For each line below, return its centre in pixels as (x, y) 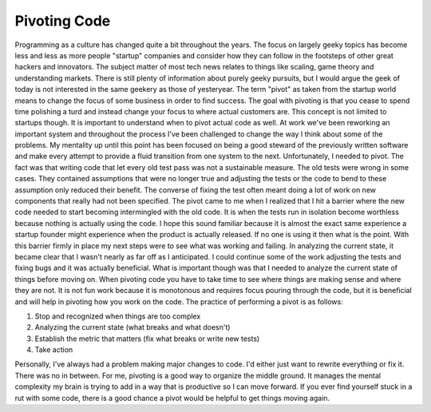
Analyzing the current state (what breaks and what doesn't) (132, 327)
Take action (54, 350)
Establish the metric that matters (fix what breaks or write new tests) (147, 339)
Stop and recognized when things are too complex (118, 316)
